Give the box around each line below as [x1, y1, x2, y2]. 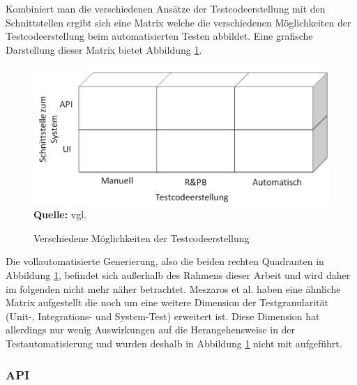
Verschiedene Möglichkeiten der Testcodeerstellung [33, 230, 250, 245]
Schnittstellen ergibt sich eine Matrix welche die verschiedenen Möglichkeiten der [6, 15, 351, 29]
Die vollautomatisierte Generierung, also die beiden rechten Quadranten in [6, 254, 324, 269]
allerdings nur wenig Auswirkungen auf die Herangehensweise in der [6, 322, 296, 337]
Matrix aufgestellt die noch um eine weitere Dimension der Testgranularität [6, 295, 329, 310]
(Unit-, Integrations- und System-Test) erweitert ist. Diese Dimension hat [6, 308, 320, 323]
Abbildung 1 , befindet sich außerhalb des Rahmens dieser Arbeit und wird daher [6, 268, 351, 282]
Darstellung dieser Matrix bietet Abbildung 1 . [6, 42, 202, 56]
